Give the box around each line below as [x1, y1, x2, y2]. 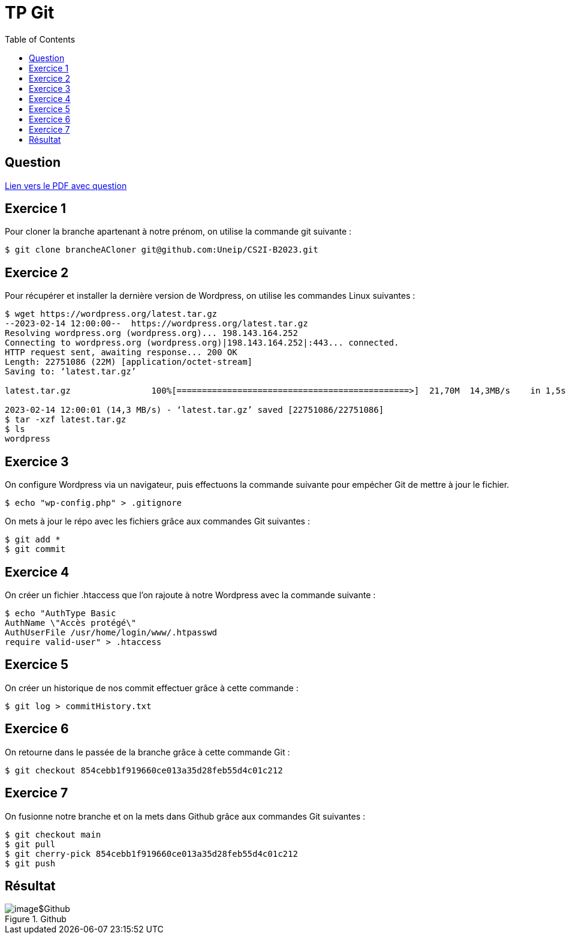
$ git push [5, 858, 56, 868]
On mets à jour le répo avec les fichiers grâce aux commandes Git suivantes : [5, 516, 310, 527]
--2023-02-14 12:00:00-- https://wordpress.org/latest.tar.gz [5, 319, 308, 329]
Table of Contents [5, 34, 76, 44]
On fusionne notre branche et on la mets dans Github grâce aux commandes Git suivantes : [5, 811, 366, 821]
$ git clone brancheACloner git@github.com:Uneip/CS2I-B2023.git [5, 245, 318, 255]
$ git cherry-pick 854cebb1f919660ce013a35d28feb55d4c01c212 [5, 848, 298, 859]
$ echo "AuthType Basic [5, 608, 116, 618]
